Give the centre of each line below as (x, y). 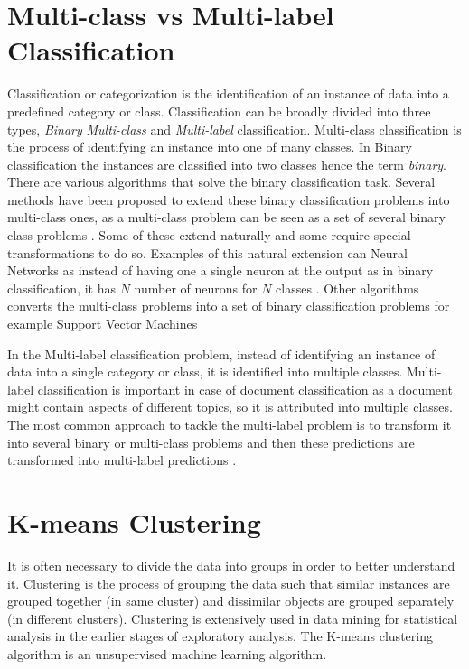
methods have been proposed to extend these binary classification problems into (229, 199)
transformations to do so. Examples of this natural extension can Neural (208, 252)
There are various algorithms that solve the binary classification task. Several (221, 182)
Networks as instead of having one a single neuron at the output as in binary (220, 270)
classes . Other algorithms (347, 288)
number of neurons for (196, 288)
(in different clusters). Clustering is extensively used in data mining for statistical (233, 618)
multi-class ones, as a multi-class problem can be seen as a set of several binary (226, 217)
